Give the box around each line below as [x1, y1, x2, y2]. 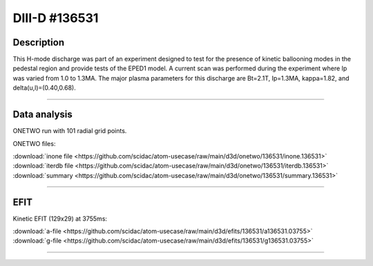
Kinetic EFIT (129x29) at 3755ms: [12, 214, 107, 223]
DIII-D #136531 [12, 10, 99, 25]
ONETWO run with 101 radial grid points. [12, 127, 127, 135]
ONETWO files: [12, 139, 56, 147]
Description [12, 37, 65, 48]
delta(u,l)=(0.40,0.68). [12, 83, 76, 92]
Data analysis [12, 109, 73, 121]
